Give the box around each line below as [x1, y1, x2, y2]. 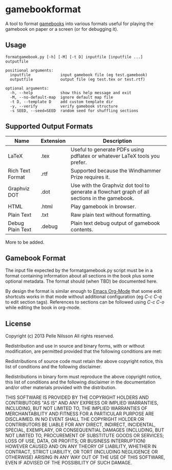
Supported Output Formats [5, 122, 93, 131]
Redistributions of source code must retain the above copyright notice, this [5, 358, 163, 365]
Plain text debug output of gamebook [71, 219, 160, 226]
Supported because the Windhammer [71, 167, 161, 174]
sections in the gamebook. [71, 195, 135, 202]
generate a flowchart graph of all [71, 188, 149, 195]
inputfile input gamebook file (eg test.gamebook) [10, 72, 147, 77]
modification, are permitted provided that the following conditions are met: [5, 348, 162, 354]
